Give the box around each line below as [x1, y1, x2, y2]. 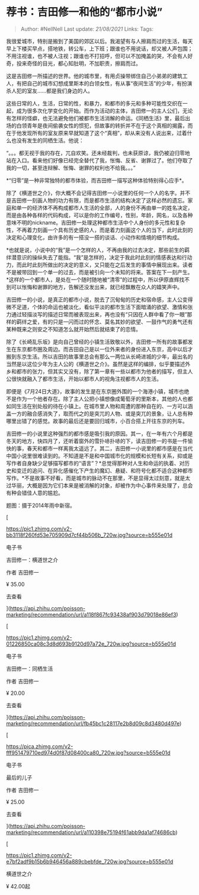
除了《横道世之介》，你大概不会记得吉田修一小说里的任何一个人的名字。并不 [6, 189, 191, 196]
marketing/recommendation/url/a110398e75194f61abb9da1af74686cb [6, 829, 176, 836]
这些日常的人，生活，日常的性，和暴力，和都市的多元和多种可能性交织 [6, 100, 178, 107]
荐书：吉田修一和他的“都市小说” [6, 5, 163, 19]
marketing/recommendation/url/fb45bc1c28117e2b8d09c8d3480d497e [6, 720, 180, 727]
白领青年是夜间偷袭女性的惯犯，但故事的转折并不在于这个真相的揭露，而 [16, 122, 193, 129]
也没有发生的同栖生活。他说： [11, 137, 84, 144]
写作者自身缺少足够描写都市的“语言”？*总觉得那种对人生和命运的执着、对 [6, 460, 185, 467]
